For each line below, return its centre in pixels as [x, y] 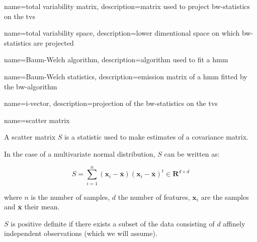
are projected [54, 42]
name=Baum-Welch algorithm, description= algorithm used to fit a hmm [116, 59]
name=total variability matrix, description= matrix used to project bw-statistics [127, 6]
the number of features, [154, 197]
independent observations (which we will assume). [81, 233]
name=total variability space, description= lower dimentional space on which [122, 33]
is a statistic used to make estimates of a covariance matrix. [156, 137]
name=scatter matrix [37, 120]
